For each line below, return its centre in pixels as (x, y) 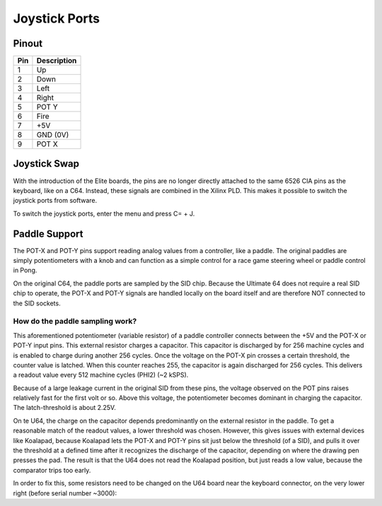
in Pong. (25, 270)
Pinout (28, 43)
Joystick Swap (46, 164)
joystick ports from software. (55, 201)
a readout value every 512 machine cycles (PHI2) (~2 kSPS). (101, 375)
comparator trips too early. (52, 470)
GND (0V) (53, 135)
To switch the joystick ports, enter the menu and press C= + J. (104, 213)
